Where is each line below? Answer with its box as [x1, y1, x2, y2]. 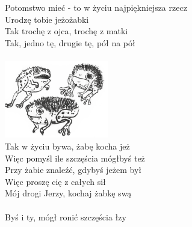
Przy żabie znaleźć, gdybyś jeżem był [5, 163, 142, 176]
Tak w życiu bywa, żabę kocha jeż [5, 140, 130, 153]
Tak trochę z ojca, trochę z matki [5, 25, 128, 37]
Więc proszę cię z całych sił [5, 175, 106, 187]
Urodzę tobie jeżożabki [5, 13, 89, 25]
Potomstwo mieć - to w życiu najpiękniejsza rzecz [5, 1, 187, 13]
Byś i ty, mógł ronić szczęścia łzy [5, 210, 126, 223]
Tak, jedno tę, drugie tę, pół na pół [5, 36, 135, 49]
